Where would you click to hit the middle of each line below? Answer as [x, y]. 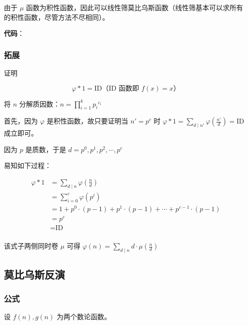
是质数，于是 [46, 149]
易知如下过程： [28, 165]
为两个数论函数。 [84, 316]
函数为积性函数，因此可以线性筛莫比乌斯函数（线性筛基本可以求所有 [134, 7]
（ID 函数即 [120, 88]
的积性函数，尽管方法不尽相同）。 [56, 17]
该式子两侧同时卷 [31, 246]
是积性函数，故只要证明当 [87, 121]
